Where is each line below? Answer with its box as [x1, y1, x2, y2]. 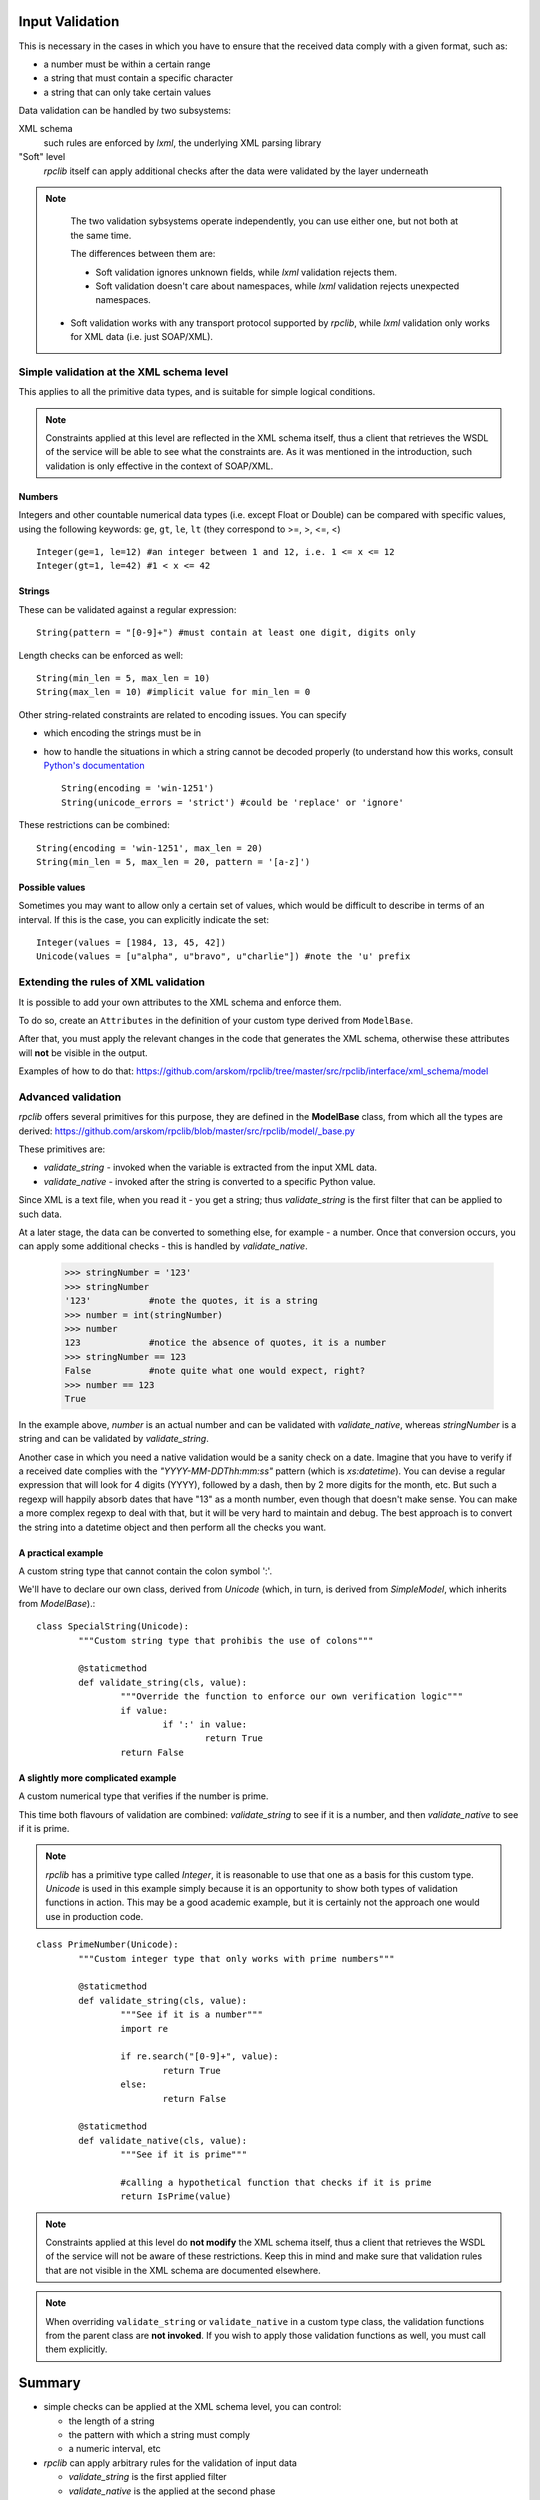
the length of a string [68, 2415, 155, 2427]
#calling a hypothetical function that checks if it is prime [120, 2176, 432, 2188]
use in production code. [45, 1910, 144, 1922]
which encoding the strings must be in [43, 727, 202, 739]
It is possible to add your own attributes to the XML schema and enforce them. [18, 996, 342, 1008]
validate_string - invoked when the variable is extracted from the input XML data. [43, 1161, 378, 1174]
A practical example [18, 1546, 104, 1559]
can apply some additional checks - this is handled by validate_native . [18, 1240, 309, 1252]
